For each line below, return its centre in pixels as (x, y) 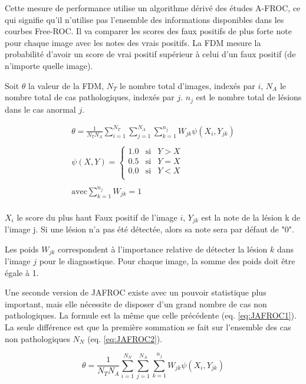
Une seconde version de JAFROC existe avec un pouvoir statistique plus (136, 292)
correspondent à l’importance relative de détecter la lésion (163, 249)
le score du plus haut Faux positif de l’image (97, 217)
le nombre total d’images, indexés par (187, 85)
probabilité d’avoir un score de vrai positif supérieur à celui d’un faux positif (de (150, 54)
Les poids (22, 249)
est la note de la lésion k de (251, 217)
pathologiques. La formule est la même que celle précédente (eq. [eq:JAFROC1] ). (151, 315)
